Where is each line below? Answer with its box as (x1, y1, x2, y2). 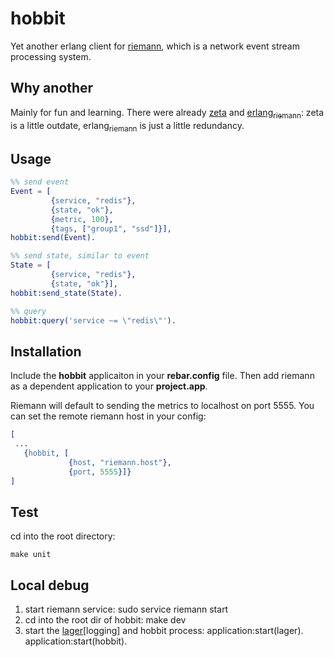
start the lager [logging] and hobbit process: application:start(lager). (24, 625, 304, 637)
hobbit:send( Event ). (10, 233, 97, 243)
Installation (10, 343, 82, 360)
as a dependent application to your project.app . (10, 380, 208, 392)
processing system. (10, 50, 92, 62)
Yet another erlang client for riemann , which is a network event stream (10, 40, 300, 52)
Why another (10, 80, 94, 97)
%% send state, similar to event (10, 251, 150, 261)
